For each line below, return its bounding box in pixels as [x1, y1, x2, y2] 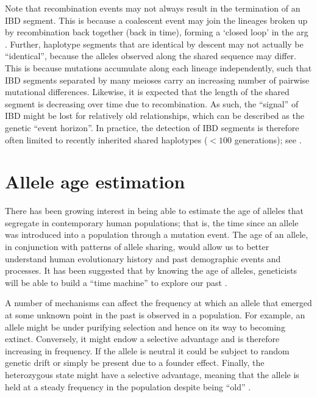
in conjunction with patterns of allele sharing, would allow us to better [5, 240, 269, 253]
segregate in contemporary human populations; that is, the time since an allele [5, 216, 299, 229]
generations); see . [234, 133, 302, 146]
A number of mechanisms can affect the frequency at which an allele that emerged [5, 296, 312, 309]
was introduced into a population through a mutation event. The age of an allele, [5, 228, 308, 241]
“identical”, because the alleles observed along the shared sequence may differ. [5, 49, 297, 62]
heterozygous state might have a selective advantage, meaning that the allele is [5, 368, 299, 381]
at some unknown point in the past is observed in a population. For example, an [5, 309, 305, 321]
